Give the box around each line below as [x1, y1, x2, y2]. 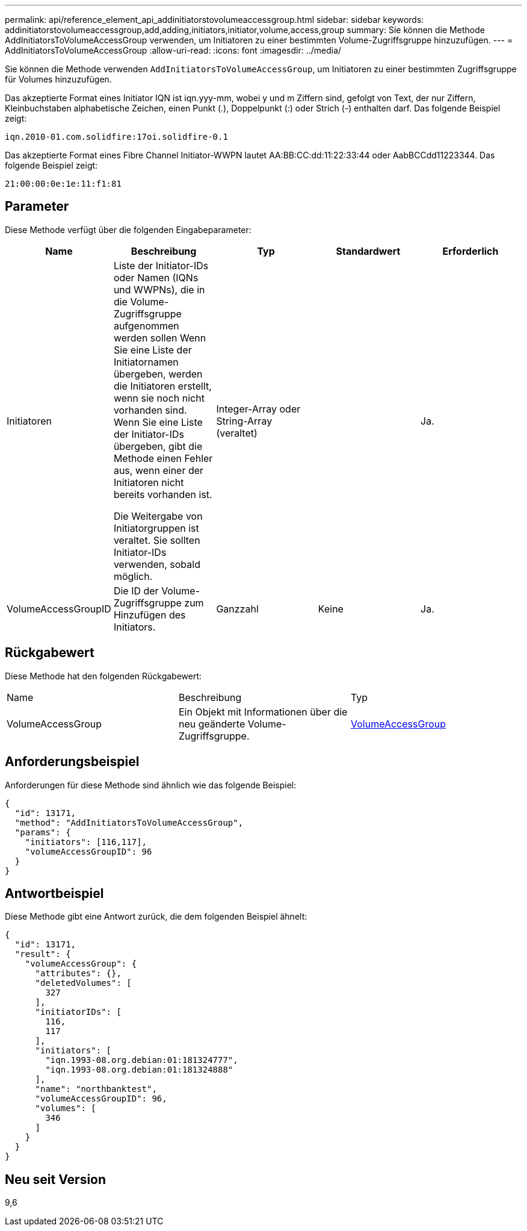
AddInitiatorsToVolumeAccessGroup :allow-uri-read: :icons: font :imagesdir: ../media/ [5, 45, 342, 55]
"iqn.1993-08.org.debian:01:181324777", [45, 1055, 238, 1065]
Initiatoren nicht [113, 476, 184, 488]
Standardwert [336, 245, 401, 257]
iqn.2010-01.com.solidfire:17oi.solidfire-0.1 [5, 132, 228, 142]
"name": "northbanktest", [35, 1084, 157, 1094]
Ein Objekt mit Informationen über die [178, 705, 348, 718]
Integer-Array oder [216, 402, 301, 415]
